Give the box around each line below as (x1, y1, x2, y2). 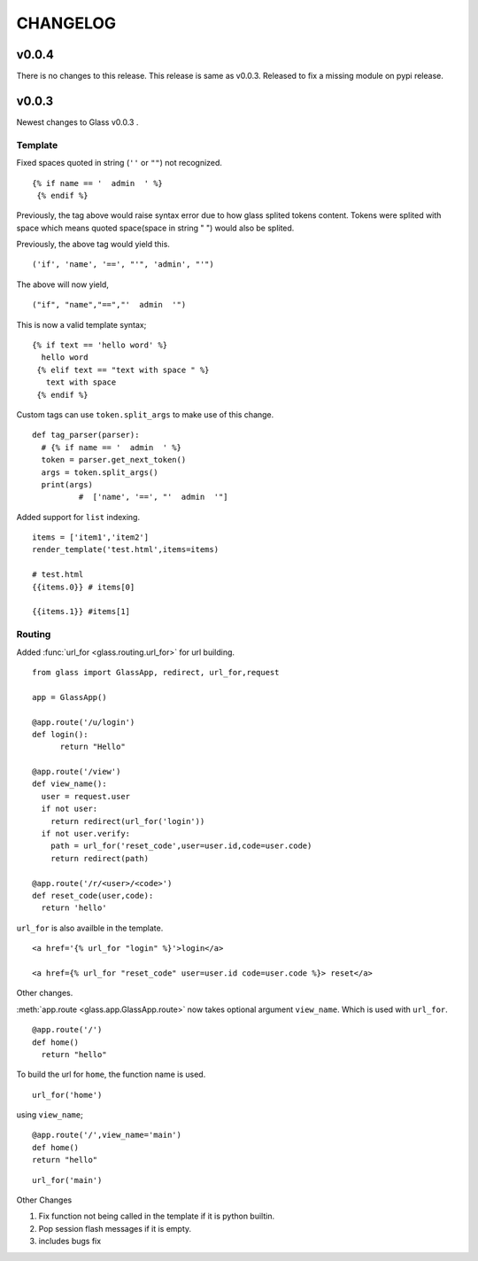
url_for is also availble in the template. (16, 922, 164, 933)
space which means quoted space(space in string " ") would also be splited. (16, 222, 295, 233)
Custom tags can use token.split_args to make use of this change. (16, 409, 274, 420)
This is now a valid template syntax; (16, 319, 147, 330)
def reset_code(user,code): (32, 891, 154, 900)
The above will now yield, (16, 279, 110, 290)
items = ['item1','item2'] (32, 533, 150, 542)
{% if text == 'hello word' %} (32, 340, 168, 350)
